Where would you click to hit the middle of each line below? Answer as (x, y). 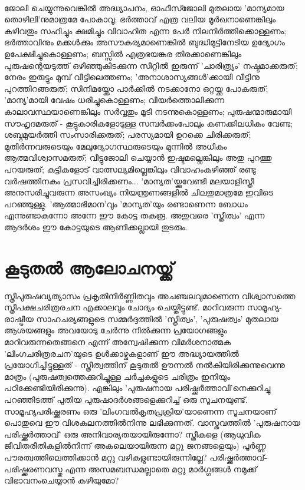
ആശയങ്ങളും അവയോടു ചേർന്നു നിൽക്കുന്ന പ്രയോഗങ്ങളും (116, 330)
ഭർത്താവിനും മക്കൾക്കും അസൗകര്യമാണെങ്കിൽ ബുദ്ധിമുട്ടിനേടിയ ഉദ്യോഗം (145, 42)
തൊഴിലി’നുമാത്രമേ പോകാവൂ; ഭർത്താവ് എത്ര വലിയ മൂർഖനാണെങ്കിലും (140, 19)
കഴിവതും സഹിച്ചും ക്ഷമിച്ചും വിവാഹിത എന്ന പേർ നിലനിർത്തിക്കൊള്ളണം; (145, 30)
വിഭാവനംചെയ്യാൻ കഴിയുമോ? (62, 480)
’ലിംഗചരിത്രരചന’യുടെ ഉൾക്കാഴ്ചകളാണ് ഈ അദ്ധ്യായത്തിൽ (122, 353)
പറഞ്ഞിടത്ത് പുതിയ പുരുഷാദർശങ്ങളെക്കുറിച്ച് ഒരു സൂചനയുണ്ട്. (126, 399)
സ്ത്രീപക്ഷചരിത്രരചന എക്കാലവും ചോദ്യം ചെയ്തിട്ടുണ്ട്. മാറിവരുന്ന (124, 307)
